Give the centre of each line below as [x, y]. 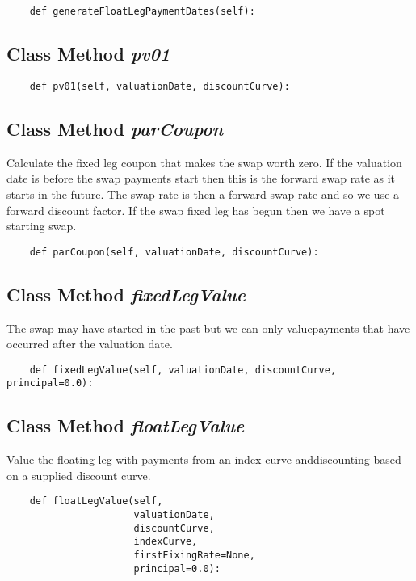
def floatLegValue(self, [96, 501]
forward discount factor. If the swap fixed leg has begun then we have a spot [196, 210]
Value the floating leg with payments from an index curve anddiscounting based [204, 459]
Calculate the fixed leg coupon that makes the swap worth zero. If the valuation [204, 162]
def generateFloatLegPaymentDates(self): [142, 11]
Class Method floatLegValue [126, 425]
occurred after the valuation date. [90, 344]
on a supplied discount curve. [79, 475]
